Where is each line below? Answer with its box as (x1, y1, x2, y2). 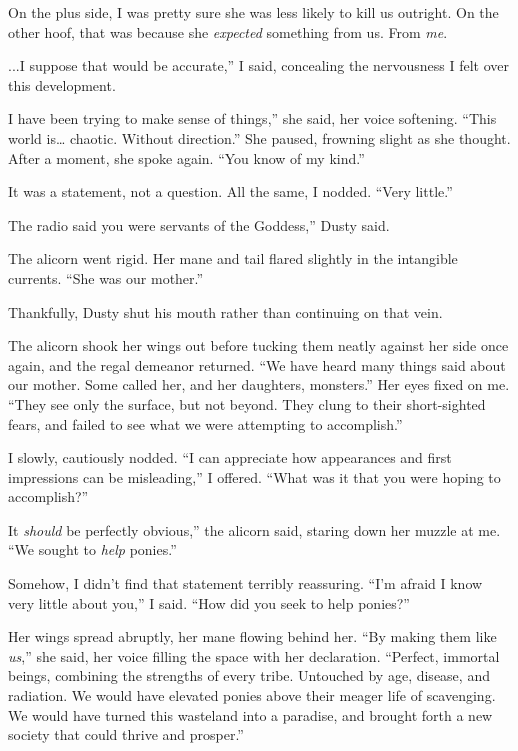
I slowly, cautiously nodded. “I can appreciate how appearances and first (8, 447, 452, 468)
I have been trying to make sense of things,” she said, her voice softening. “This (8, 108, 497, 129)
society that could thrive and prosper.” (8, 724, 244, 745)
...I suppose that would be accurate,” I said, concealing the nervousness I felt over (8, 55, 510, 76)
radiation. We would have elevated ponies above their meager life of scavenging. (8, 685, 496, 706)
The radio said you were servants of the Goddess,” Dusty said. (8, 214, 390, 235)
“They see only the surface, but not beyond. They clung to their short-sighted (8, 393, 486, 414)
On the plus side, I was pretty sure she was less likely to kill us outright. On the (8, 2, 499, 22)
